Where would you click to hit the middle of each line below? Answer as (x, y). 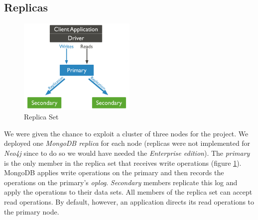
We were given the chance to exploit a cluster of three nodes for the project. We (126, 133)
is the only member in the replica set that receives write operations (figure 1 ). (123, 163)
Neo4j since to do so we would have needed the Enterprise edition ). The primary (127, 153)
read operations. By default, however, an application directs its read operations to (129, 201)
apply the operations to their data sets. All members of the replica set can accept (128, 192)
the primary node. (32, 211)
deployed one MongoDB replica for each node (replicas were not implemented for (127, 143)
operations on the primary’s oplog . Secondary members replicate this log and (121, 182)
